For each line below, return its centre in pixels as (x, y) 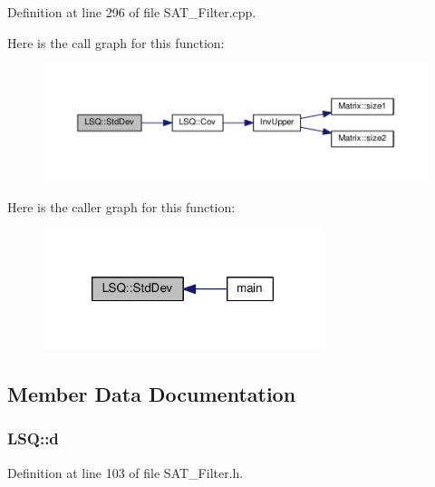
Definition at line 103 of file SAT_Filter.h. (126, 472)
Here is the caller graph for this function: (121, 206)
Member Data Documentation (152, 393)
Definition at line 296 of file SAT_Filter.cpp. (132, 12)
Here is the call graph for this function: (116, 42)
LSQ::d (33, 438)
